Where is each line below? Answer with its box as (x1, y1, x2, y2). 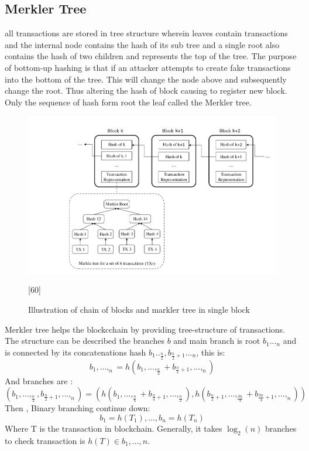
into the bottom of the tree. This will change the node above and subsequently (5, 73, 287, 85)
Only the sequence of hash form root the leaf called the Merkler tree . (5, 95, 252, 108)
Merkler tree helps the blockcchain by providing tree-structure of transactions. (5, 323, 285, 335)
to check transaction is (5, 434, 85, 446)
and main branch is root (173, 334, 260, 347)
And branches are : (5, 374, 73, 387)
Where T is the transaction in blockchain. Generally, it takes (5, 422, 222, 434)
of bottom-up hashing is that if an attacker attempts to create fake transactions (5, 61, 291, 73)
